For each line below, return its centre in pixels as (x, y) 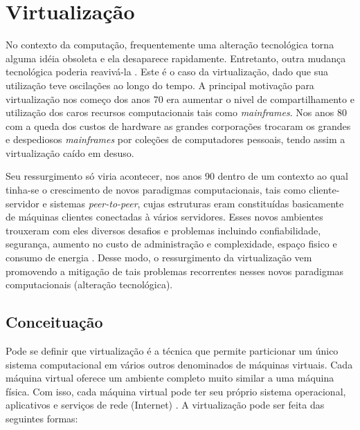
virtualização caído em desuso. (70, 152)
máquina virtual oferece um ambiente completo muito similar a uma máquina (170, 378)
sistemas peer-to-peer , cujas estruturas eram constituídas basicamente (197, 203)
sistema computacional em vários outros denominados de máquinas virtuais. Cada (179, 364)
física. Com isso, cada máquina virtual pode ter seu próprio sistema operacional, (176, 391)
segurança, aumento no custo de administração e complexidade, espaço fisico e (171, 244)
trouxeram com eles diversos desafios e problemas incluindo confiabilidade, (163, 230)
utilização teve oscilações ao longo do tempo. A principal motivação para (160, 85)
